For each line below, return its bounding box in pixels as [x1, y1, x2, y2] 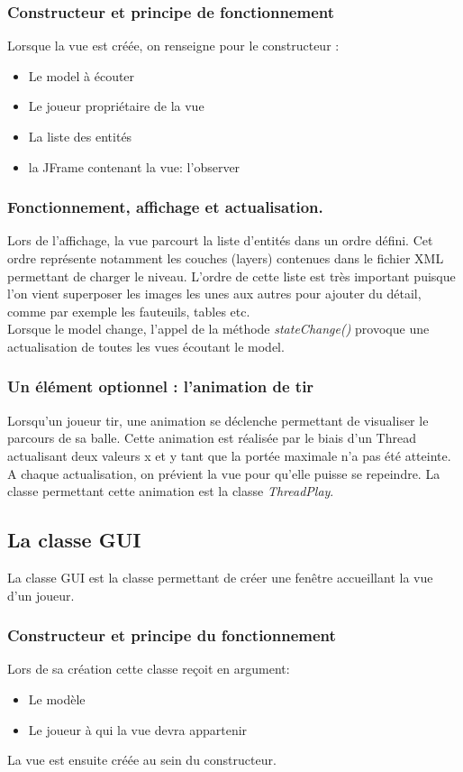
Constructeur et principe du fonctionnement [7, 624, 336, 647]
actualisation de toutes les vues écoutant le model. [7, 336, 285, 355]
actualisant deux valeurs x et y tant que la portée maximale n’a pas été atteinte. [7, 446, 451, 464]
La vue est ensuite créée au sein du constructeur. [7, 750, 277, 769]
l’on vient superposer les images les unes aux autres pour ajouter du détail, [7, 284, 422, 303]
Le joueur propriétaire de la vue [28, 96, 204, 115]
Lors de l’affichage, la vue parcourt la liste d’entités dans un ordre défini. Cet [7, 231, 433, 250]
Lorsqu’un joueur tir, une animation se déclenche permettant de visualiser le [7, 410, 429, 429]
